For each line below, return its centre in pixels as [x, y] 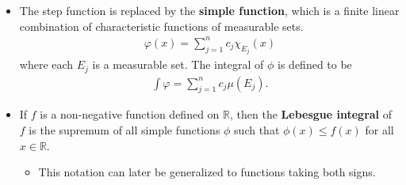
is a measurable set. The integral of [178, 64]
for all [379, 130]
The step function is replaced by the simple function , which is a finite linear [209, 10]
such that [257, 130]
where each [46, 64]
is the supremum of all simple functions [124, 130]
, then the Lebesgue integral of [311, 114]
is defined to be [315, 64]
